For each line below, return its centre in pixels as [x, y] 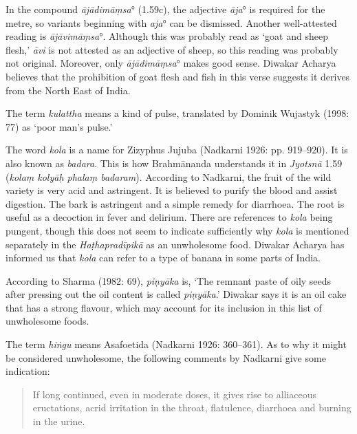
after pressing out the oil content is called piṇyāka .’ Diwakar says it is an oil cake [176, 294]
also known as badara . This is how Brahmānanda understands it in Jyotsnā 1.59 [174, 163]
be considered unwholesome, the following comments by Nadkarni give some [166, 357]
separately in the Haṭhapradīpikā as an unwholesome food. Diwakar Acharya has [175, 244]
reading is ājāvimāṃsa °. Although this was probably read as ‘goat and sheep [167, 36]
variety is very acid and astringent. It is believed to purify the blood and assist [172, 190]
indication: [28, 371]
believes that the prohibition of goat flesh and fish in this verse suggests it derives [178, 76]
